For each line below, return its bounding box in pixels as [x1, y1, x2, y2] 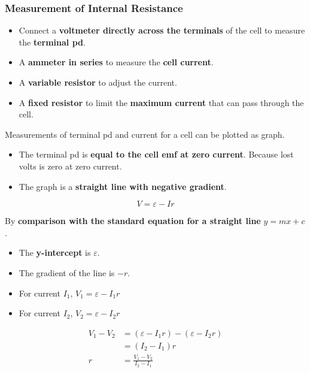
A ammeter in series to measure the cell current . [19, 56, 214, 68]
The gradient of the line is [19, 266, 115, 279]
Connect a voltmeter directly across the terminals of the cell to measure [19, 24, 305, 37]
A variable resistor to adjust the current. [19, 76, 177, 88]
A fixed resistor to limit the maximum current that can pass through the [19, 96, 304, 108]
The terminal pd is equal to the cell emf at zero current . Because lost [19, 148, 294, 161]
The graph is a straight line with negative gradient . [19, 180, 227, 192]
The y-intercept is [19, 246, 91, 259]
